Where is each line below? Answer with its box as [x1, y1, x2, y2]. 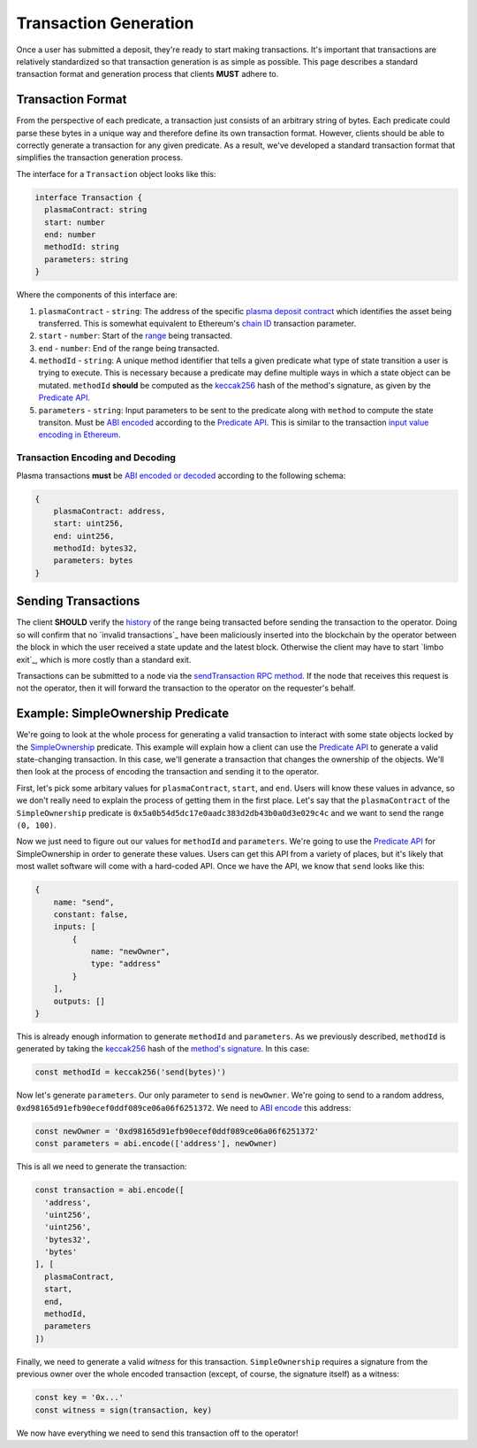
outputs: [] [53, 996, 106, 1006]
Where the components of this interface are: [16, 289, 178, 300]
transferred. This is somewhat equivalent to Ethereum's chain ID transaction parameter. [38, 318, 357, 328]
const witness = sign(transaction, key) [34, 1405, 212, 1415]
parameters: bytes [53, 556, 133, 566]
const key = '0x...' [34, 1392, 124, 1403]
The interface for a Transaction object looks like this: [16, 168, 216, 179]
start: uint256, [53, 519, 124, 528]
